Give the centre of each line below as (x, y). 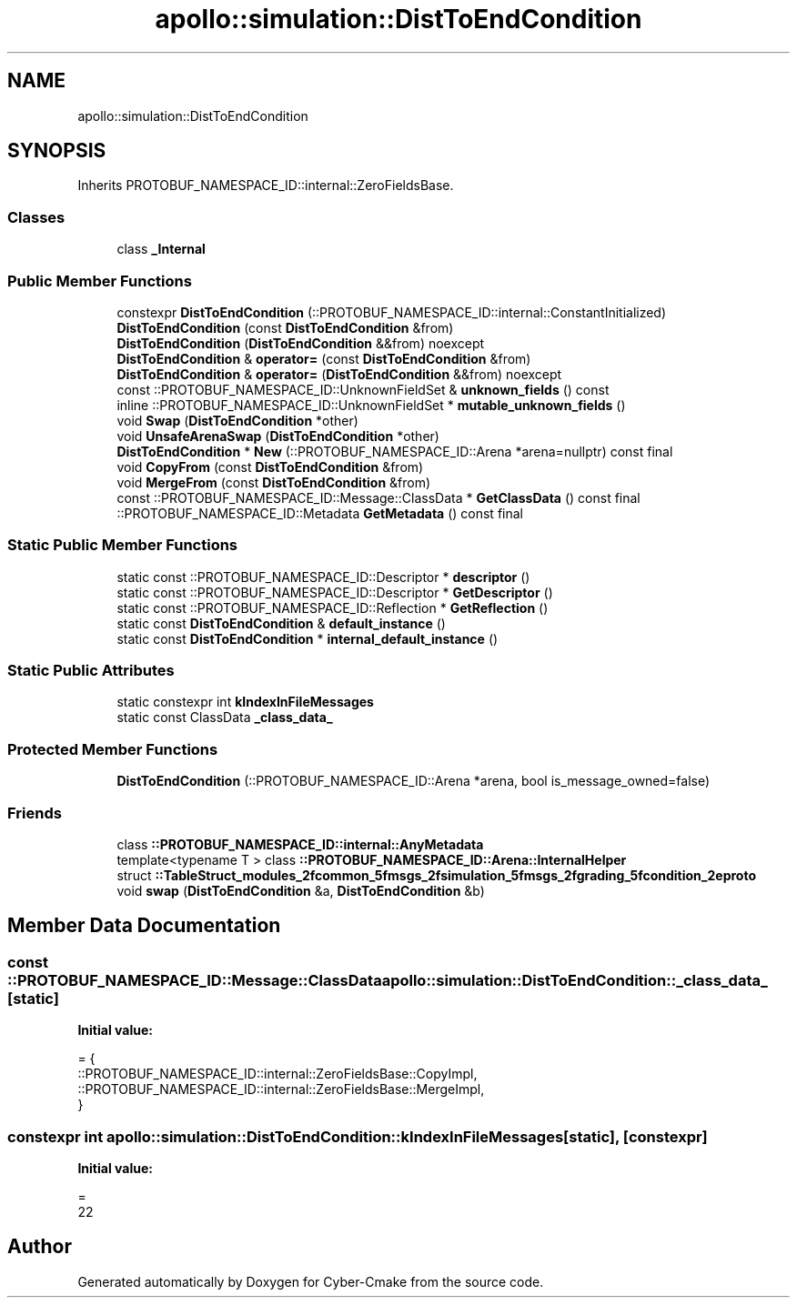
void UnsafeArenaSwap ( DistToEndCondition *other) (278, 436)
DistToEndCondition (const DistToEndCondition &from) (285, 327)
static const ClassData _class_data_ (225, 718)
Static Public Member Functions (123, 545)
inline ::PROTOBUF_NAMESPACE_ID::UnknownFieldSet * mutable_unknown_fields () (371, 405)
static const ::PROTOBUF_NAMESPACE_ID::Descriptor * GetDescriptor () (335, 592)
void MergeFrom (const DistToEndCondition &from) (274, 482)
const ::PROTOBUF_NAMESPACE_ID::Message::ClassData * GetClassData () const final (378, 497)
